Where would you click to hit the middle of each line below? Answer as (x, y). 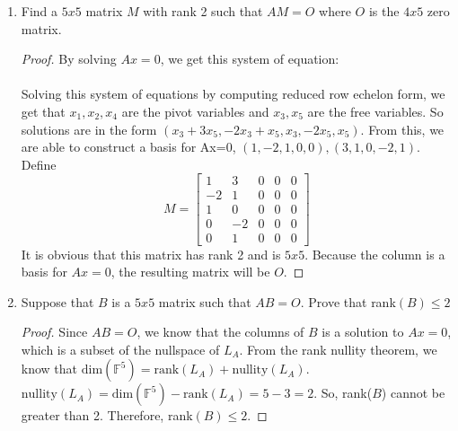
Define (39, 164)
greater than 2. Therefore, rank (107, 415)
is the (384, 11)
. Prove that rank (348, 301)
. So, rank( (343, 393)
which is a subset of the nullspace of (120, 349)
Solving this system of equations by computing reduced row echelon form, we (233, 94)
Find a (40, 11)
